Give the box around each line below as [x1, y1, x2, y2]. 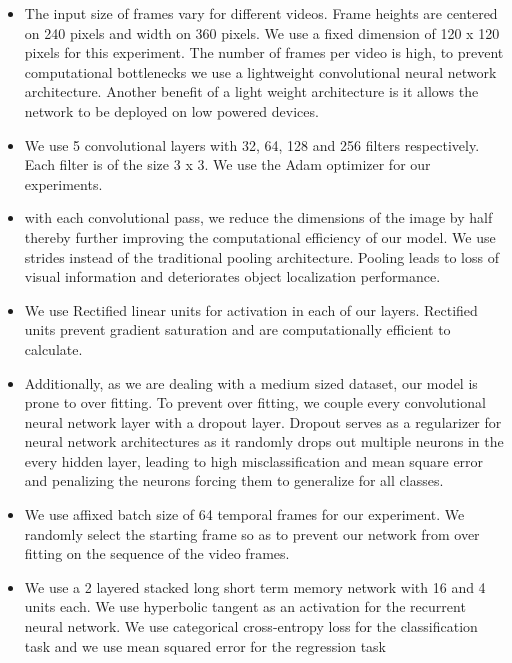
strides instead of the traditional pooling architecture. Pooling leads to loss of [24, 246, 499, 267]
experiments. [24, 173, 103, 194]
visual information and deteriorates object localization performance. [24, 266, 441, 287]
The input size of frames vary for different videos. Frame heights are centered [24, 3, 498, 23]
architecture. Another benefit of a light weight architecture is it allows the [24, 81, 479, 102]
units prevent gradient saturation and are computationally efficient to [24, 319, 451, 340]
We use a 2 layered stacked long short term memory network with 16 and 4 [24, 576, 486, 597]
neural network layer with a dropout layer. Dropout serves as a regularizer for [24, 411, 502, 432]
